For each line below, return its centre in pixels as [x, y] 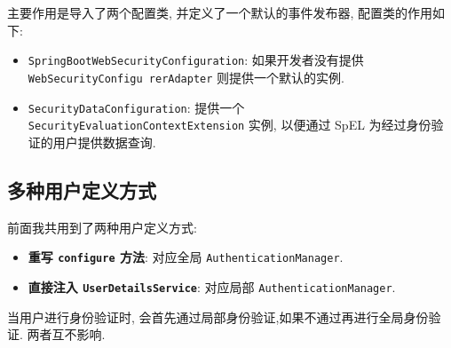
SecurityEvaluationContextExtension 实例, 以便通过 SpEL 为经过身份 [229, 125]
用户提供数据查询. [104, 142]
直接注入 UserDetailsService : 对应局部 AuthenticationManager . [212, 286]
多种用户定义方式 [82, 190]
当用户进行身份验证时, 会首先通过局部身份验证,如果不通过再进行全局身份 [218, 316]
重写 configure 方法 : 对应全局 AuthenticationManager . [186, 257]
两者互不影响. [66, 334]
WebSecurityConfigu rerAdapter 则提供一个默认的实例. [186, 77]
